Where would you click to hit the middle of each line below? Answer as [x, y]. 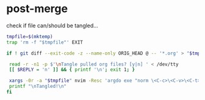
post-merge [37, 9]
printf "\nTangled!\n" [38, 87]
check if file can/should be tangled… [52, 25]
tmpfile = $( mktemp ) [30, 36]
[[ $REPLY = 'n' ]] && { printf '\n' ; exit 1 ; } [72, 70]
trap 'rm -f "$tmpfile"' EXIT [45, 42]
